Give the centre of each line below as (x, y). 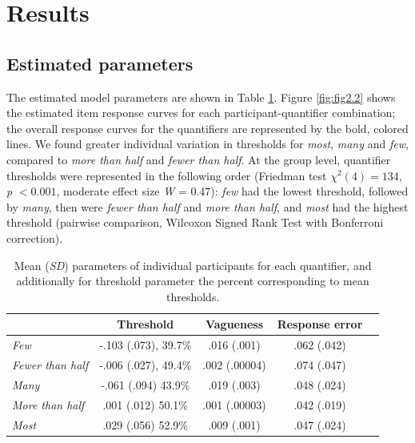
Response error (320, 324)
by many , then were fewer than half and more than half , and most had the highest (207, 206)
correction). (35, 238)
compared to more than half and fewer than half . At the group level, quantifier (199, 159)
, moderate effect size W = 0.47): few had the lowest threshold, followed (232, 191)
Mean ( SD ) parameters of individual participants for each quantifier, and (193, 265)
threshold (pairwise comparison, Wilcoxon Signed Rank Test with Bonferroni (195, 222)
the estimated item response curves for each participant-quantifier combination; (201, 113)
